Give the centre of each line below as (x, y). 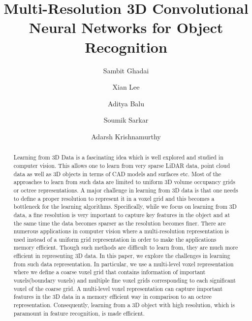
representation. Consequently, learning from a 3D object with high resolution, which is (124, 305)
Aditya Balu (126, 103)
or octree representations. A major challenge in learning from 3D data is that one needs (126, 190)
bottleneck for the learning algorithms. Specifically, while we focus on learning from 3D (125, 207)
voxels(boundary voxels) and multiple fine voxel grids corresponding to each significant (125, 280)
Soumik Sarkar (126, 120)
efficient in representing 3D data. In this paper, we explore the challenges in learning (122, 256)
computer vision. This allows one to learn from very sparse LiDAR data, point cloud (122, 165)
